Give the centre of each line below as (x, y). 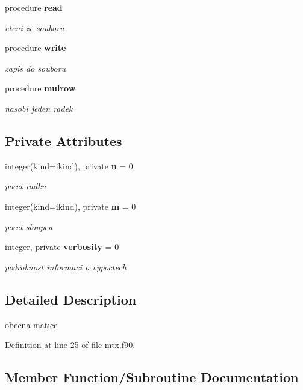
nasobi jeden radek (39, 108)
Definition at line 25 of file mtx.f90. (70, 345)
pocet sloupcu (29, 226)
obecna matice (31, 324)
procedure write (36, 48)
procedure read (34, 7)
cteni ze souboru (35, 27)
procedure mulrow (40, 88)
